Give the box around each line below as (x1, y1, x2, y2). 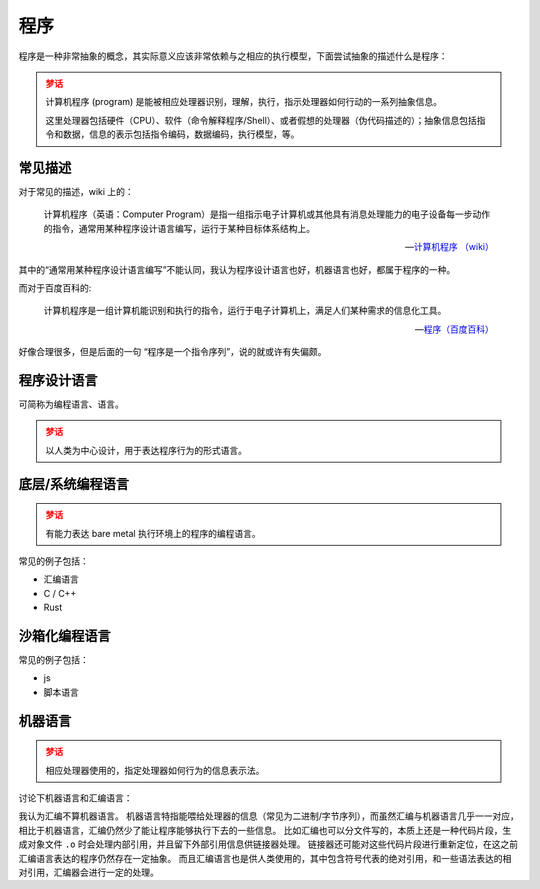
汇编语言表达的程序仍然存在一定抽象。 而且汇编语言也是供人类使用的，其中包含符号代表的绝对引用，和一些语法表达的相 (18, 852, 512, 864)
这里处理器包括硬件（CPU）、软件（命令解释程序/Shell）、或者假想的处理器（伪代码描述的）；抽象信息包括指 (45, 114, 486, 126)
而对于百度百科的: (18, 281, 92, 294)
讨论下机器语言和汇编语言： (18, 792, 133, 804)
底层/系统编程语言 (18, 475, 130, 492)
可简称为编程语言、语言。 (18, 398, 124, 410)
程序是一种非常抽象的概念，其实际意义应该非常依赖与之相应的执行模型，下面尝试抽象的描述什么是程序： (18, 50, 448, 62)
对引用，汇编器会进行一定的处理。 (18, 866, 159, 879)
